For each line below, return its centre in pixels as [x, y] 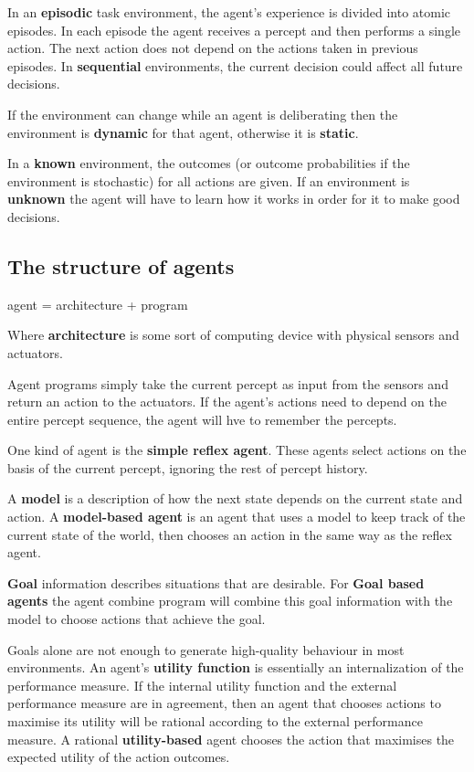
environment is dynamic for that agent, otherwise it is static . [183, 132]
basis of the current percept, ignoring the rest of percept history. [188, 467]
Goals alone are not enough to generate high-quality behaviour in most [206, 649]
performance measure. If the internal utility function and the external [202, 685]
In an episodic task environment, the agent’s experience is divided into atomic [229, 12]
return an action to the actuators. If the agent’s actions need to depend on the [227, 402]
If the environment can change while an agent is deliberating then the [203, 114]
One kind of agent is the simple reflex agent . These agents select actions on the [237, 450]
